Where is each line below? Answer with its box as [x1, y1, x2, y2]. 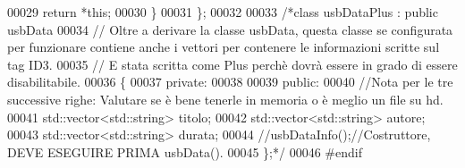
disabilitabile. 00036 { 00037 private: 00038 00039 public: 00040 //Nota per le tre [7, 72, 453, 91]
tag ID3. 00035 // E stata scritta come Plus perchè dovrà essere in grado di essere [7, 55, 458, 73]
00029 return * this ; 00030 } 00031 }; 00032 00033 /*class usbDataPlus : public [7, 3, 438, 21]
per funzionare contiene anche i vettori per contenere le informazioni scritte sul [7, 38, 440, 56]
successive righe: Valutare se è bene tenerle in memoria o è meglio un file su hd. [7, 89, 444, 108]
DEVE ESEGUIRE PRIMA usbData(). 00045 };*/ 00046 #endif [7, 142, 362, 161]
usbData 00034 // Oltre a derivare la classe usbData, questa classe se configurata [7, 20, 453, 38]
